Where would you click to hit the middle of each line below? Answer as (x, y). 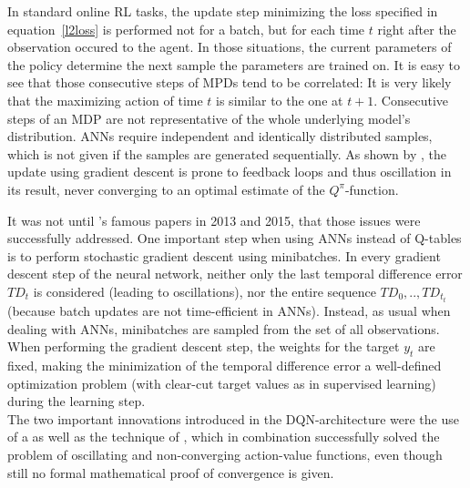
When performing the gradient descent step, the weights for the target (204, 346)
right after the (417, 29)
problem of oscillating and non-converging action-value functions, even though (225, 454)
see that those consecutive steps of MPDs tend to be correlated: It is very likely (230, 82)
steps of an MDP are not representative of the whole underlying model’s (209, 118)
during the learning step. (77, 401)
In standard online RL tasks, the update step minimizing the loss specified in (223, 11)
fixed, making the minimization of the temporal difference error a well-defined (225, 365)
